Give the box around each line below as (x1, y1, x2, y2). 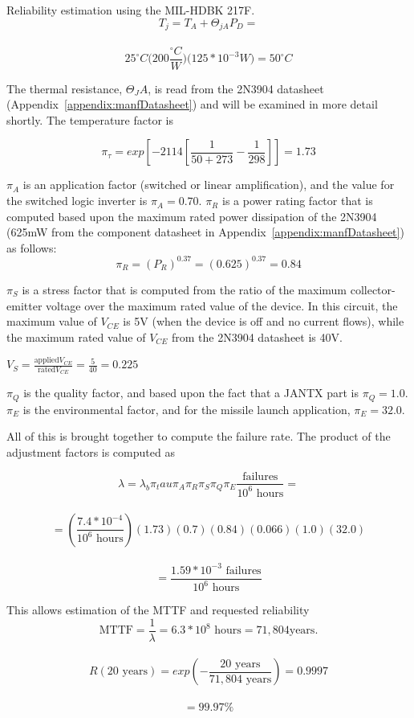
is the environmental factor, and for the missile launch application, (22, 400, 351, 417)
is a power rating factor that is (221, 192, 373, 209)
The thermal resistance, (6, 80, 123, 96)
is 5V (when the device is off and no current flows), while (123, 313, 404, 330)
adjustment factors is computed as (6, 443, 175, 460)
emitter (6, 297, 43, 314)
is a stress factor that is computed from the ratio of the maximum (22, 281, 347, 297)
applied (34, 356, 59, 365)
